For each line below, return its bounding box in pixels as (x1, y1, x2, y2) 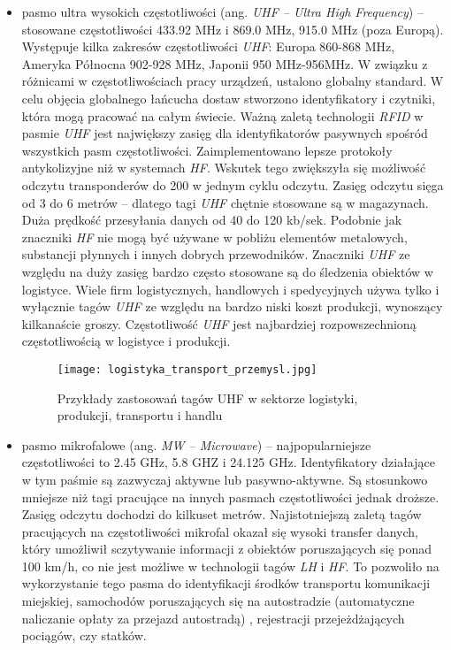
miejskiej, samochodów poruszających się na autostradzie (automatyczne (21, 592, 415, 610)
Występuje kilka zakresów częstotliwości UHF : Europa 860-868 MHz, (21, 37, 395, 56)
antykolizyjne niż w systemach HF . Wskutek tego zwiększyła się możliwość (21, 158, 426, 177)
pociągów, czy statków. (21, 626, 147, 645)
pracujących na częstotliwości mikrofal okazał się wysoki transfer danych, (21, 522, 418, 540)
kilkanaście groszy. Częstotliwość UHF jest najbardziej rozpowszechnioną (21, 314, 417, 333)
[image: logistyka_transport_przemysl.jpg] (57, 363, 317, 376)
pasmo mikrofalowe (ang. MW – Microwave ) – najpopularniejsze (21, 435, 371, 454)
